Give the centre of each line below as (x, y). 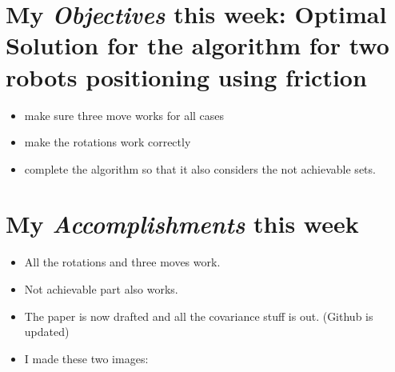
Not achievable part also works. (101, 289)
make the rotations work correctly (108, 142)
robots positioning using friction (186, 76)
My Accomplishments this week (182, 224)
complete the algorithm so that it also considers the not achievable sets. (200, 168)
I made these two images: (86, 358)
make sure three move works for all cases (124, 115)
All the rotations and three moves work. (122, 262)
